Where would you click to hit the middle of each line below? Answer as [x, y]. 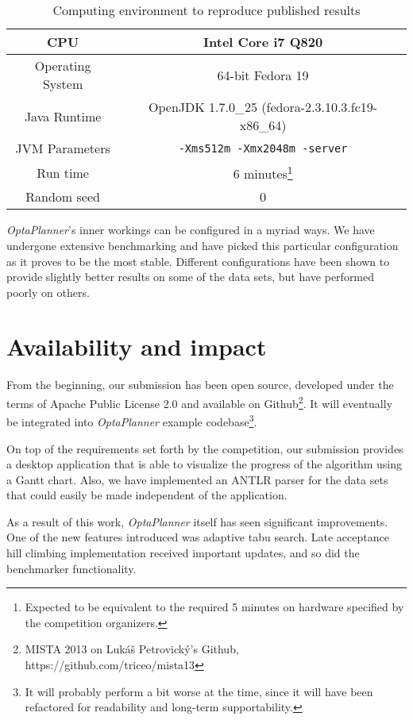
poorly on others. [48, 292]
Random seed [63, 197]
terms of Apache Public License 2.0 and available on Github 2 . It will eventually [200, 402]
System [63, 84]
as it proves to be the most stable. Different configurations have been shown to [198, 261]
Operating [63, 65]
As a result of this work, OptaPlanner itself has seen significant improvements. [197, 521]
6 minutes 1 [263, 173]
